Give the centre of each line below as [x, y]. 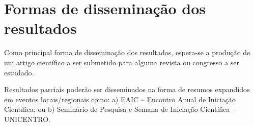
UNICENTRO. [27, 119]
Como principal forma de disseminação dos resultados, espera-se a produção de [127, 52]
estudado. [19, 72]
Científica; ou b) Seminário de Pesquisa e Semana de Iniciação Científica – [120, 109]
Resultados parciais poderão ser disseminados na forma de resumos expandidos [127, 89]
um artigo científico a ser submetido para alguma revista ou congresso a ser [122, 62]
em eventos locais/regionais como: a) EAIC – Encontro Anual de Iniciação [120, 99]
